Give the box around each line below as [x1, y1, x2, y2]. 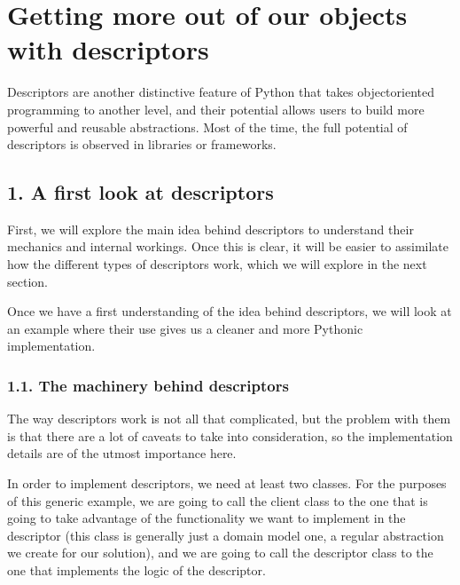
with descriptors [7, 31, 209, 67]
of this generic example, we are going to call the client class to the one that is [7, 491, 428, 510]
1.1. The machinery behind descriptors [7, 374, 289, 396]
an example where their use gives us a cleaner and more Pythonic [7, 319, 363, 337]
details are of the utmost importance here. [7, 444, 237, 462]
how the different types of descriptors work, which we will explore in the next [7, 255, 427, 273]
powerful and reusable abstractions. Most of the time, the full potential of [7, 117, 408, 136]
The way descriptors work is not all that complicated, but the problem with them [7, 409, 451, 428]
